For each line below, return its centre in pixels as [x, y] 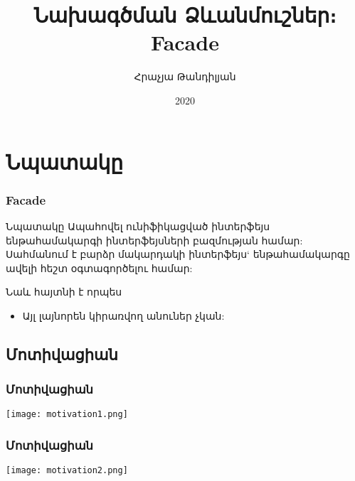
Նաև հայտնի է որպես [64, 292]
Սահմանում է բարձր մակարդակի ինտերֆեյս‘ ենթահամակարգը [178, 254]
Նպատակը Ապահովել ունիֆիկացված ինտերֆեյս [138, 226]
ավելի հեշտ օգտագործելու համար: [99, 267]
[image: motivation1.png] [67, 415]
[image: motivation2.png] [67, 471]
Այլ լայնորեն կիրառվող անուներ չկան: [123, 315]
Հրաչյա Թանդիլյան [185, 76]
